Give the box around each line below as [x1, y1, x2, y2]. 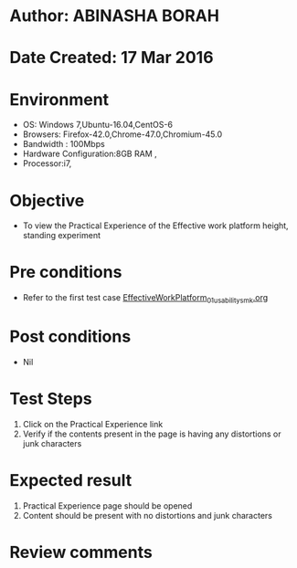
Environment [9, 89, 110, 110]
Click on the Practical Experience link [22, 418, 164, 429]
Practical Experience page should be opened [22, 500, 193, 511]
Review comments [9, 542, 153, 563]
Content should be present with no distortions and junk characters [22, 510, 272, 521]
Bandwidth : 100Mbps [22, 139, 105, 150]
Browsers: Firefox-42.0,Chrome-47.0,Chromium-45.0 [22, 129, 223, 140]
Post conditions [9, 326, 132, 347]
